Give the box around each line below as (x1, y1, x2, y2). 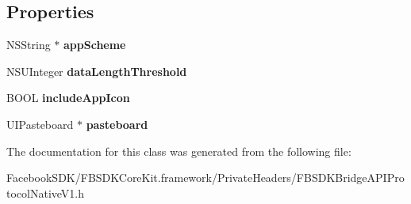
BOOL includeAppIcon (6, 89, 130, 106)
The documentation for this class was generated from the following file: (6, 142, 351, 159)
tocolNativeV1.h (6, 184, 85, 201)
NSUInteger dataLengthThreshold (6, 62, 187, 79)
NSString (6, 36, 51, 53)
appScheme (63, 36, 126, 53)
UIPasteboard (6, 115, 74, 132)
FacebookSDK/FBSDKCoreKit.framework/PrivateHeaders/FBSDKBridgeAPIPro (6, 169, 405, 186)
